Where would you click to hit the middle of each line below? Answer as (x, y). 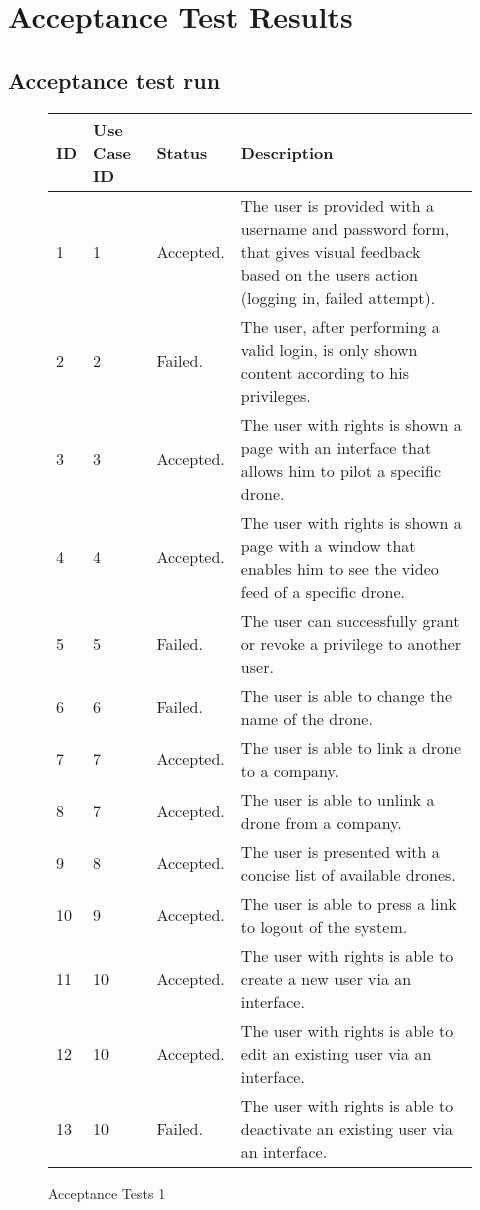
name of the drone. (306, 718)
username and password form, (345, 228)
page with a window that (328, 545)
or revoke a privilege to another (351, 643)
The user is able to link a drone (351, 747)
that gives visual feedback (330, 251)
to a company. (290, 770)
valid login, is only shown (329, 349)
